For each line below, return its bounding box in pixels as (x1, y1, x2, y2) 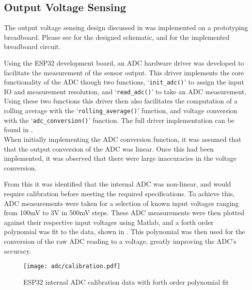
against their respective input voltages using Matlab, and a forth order (4, 217, 214, 227)
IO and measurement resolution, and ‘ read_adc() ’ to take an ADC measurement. (4, 86, 247, 96)
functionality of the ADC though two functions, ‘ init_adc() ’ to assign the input (4, 77, 244, 87)
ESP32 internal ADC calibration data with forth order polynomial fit (23, 276, 229, 287)
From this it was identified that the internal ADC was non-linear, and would (4, 179, 231, 189)
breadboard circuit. (4, 41, 61, 51)
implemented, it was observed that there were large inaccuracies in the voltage (4, 153, 236, 163)
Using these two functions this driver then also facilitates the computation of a (4, 96, 237, 106)
